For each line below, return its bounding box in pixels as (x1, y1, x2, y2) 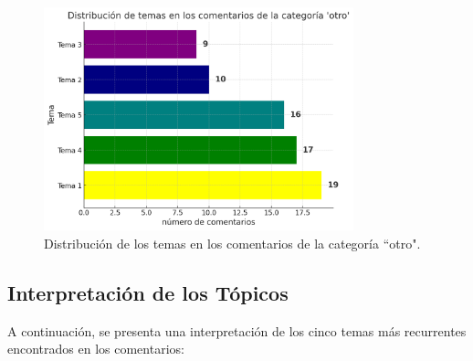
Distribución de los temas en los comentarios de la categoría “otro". (44, 233, 421, 252)
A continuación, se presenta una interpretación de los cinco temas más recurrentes (7, 321, 467, 340)
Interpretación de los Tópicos (7, 278, 289, 306)
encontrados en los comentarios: (7, 339, 184, 358)
